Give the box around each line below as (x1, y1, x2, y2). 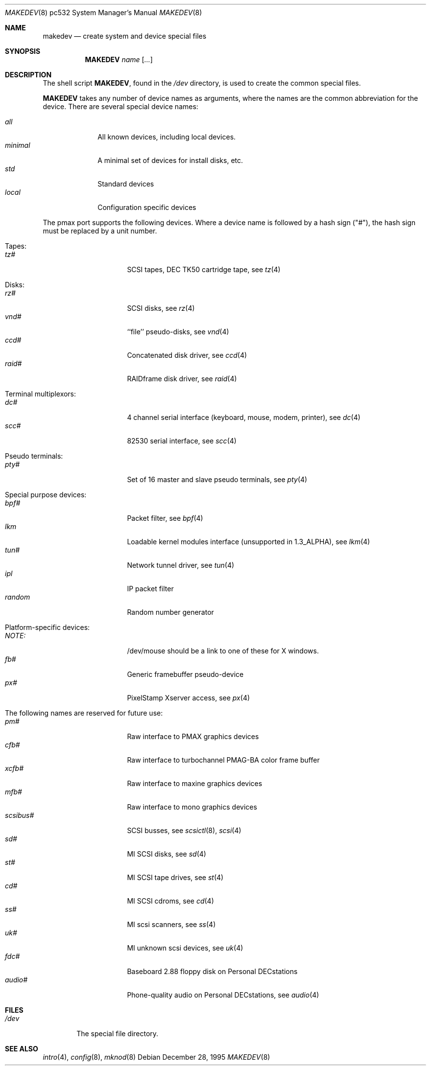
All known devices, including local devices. (97, 133, 236, 141)
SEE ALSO (5, 1045, 38, 1053)
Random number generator (127, 608, 214, 616)
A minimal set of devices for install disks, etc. (97, 156, 243, 164)
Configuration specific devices (97, 203, 196, 211)
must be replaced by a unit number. (43, 227, 157, 235)
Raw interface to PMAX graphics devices (127, 732, 259, 741)
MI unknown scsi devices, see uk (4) (127, 944, 243, 952)
